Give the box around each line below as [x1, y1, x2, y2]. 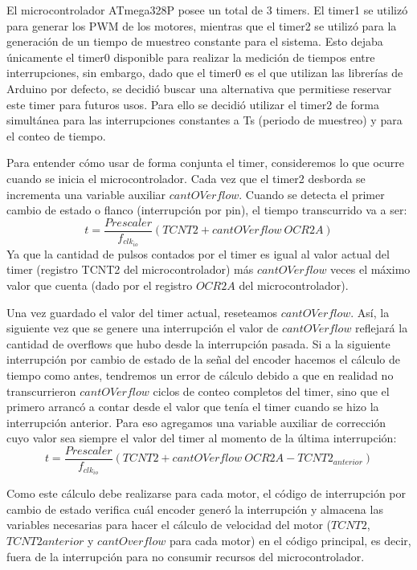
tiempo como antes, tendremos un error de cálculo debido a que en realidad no [6, 367, 394, 384]
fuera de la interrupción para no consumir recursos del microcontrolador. [6, 548, 365, 564]
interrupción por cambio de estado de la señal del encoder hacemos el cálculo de [6, 351, 400, 368]
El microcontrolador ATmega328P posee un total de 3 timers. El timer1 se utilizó [6, 2, 408, 18]
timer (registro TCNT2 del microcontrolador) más [6, 261, 254, 278]
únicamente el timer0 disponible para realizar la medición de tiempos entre [6, 48, 375, 65]
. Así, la [350, 303, 390, 320]
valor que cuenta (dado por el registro [6, 277, 193, 294]
